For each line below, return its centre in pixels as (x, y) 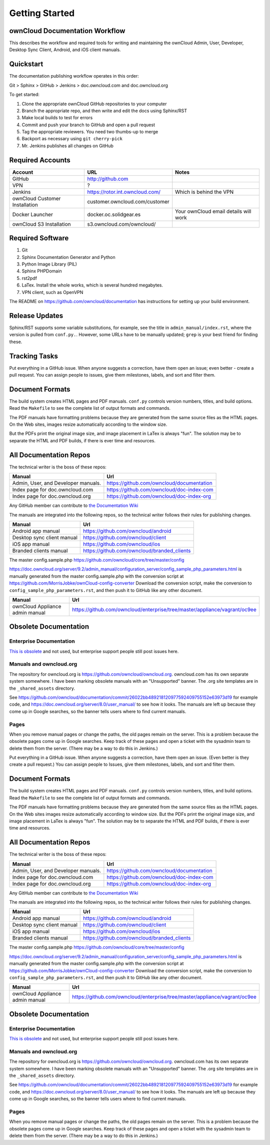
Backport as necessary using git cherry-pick (72, 139)
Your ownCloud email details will (213, 211)
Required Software (39, 238)
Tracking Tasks (34, 356)
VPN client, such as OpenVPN (52, 292)
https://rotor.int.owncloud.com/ (124, 192)
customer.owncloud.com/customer (128, 201)
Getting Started (42, 13)
